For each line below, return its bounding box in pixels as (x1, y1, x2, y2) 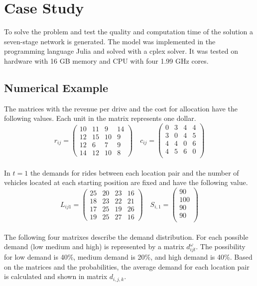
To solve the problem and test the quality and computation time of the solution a (4, 26, 253, 37)
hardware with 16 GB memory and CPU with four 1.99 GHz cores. (4, 55, 209, 66)
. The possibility (196, 241, 246, 252)
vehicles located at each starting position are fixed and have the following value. (4, 177, 248, 188)
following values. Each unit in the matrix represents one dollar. (4, 113, 196, 123)
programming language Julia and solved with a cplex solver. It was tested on (4, 46, 238, 56)
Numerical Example (4, 80, 109, 95)
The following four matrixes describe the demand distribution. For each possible (4, 231, 249, 242)
